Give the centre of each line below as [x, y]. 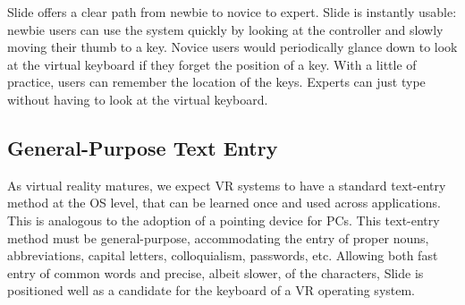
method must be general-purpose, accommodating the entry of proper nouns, [218, 237]
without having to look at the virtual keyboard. [138, 99]
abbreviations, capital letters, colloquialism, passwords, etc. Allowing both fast [223, 255]
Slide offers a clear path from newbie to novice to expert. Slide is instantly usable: [232, 12]
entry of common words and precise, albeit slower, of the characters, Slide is [216, 272]
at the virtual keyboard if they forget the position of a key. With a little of [212, 64]
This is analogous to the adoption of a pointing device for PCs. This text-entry [224, 220]
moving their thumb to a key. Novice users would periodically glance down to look [232, 47]
